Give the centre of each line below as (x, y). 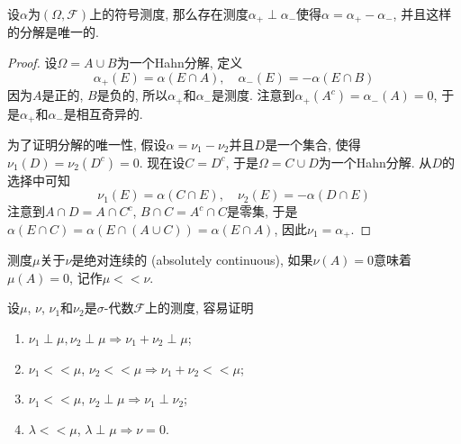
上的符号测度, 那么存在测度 (169, 14)
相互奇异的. (109, 113)
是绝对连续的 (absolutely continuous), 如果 (192, 260)
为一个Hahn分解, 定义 (180, 63)
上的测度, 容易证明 (199, 308)
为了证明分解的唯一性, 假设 (87, 144)
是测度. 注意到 (253, 95)
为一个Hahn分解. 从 (375, 162)
